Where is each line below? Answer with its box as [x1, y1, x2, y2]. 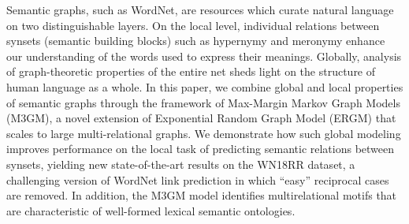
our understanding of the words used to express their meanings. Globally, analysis [6, 47, 402, 64]
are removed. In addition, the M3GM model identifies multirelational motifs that [6, 187, 397, 203]
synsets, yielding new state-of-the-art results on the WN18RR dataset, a [6, 155, 355, 172]
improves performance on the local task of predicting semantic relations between [6, 140, 395, 157]
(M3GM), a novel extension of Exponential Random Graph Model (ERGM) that [6, 110, 396, 126]
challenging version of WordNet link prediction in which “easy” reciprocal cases [6, 171, 389, 188]
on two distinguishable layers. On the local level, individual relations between [6, 17, 380, 33]
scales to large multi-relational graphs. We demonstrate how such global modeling [6, 125, 401, 141]
